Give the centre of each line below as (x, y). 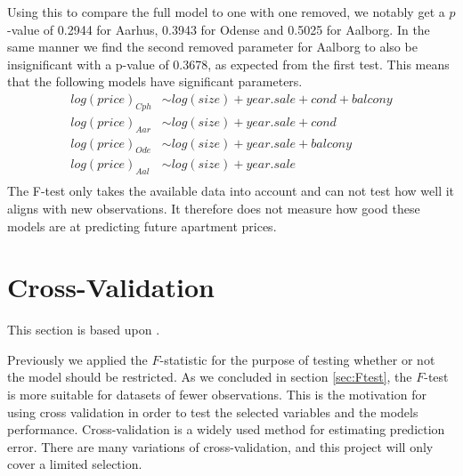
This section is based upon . (84, 330)
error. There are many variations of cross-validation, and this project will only (220, 446)
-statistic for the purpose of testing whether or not (297, 359)
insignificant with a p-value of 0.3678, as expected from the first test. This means (228, 64)
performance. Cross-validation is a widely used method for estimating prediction (226, 429)
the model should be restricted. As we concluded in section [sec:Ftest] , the (210, 377)
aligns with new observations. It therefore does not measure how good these (214, 208)
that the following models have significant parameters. (155, 81)
